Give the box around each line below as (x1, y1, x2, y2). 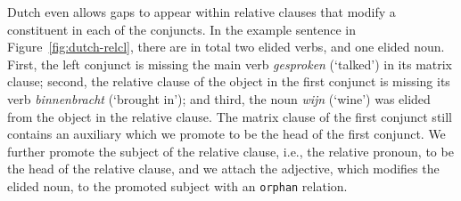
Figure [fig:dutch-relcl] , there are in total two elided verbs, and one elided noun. (7, 37, 445, 56)
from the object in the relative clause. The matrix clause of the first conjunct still (7, 107, 452, 125)
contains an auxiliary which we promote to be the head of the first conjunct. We (7, 125, 446, 143)
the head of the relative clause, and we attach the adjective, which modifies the (7, 159, 440, 178)
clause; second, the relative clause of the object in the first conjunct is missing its (7, 72, 450, 91)
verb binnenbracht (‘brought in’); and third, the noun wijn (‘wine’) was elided (7, 89, 431, 108)
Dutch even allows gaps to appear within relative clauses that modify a (7, 3, 396, 20)
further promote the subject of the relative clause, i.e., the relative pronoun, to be (7, 141, 454, 160)
